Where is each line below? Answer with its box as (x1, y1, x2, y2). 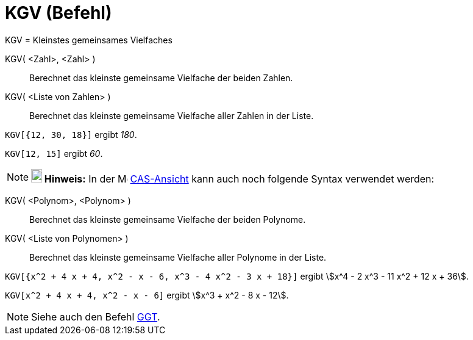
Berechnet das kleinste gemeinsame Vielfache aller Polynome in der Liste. (29, 251, 327, 262)
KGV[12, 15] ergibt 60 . (5, 148, 103, 159)
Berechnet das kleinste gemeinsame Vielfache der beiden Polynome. (29, 214, 306, 225)
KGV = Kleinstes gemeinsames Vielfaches (5, 34, 172, 45)
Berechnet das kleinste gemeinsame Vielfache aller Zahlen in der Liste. (29, 110, 314, 121)
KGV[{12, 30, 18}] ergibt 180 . (5, 129, 137, 140)
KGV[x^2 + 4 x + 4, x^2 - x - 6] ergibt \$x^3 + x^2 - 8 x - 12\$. (5, 289, 289, 300)
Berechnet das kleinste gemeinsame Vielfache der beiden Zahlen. (29, 72, 293, 83)
